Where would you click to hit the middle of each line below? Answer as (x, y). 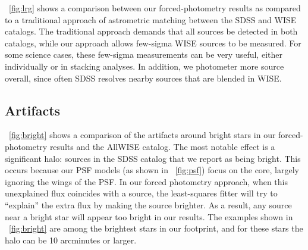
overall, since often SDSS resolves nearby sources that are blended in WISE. (143, 78)
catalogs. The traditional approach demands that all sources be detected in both (151, 31)
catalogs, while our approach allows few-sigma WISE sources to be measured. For (153, 43)
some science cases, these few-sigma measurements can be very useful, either (144, 54)
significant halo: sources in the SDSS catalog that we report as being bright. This (153, 158)
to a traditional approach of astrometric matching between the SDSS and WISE (151, 19)
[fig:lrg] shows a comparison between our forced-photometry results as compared (155, 8)
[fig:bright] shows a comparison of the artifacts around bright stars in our (142, 135)
